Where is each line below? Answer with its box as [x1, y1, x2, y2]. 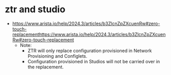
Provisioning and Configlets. [27, 53, 88, 59]
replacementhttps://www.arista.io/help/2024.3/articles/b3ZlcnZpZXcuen [12, 31, 166, 37]
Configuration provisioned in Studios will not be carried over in [27, 58, 160, 64]
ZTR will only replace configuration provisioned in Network [27, 47, 152, 54]
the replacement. [27, 64, 64, 70]
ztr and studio [5, 4, 66, 15]
